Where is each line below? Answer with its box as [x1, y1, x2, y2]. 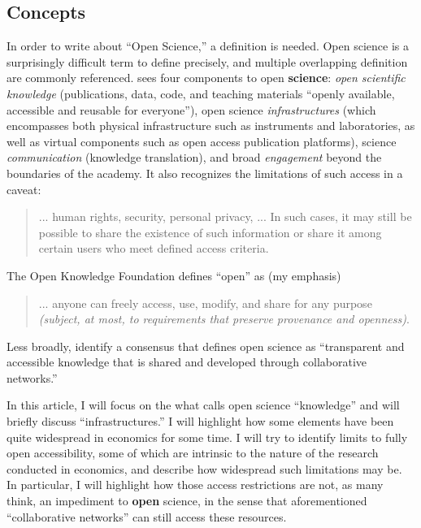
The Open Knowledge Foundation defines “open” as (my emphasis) [7, 266, 341, 283]
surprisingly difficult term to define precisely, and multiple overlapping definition [7, 53, 408, 70]
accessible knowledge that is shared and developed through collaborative [7, 353, 367, 370]
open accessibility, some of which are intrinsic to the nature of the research [7, 444, 379, 461]
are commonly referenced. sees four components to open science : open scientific [7, 69, 406, 86]
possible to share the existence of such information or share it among [38, 223, 382, 240]
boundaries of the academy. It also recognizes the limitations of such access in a [7, 164, 403, 181]
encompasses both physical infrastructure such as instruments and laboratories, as [7, 117, 415, 134]
